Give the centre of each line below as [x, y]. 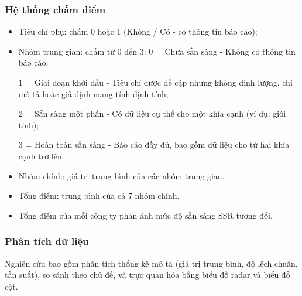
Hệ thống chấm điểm [55, 9]
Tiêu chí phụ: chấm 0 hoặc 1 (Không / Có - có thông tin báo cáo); [138, 31]
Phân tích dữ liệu [47, 241]
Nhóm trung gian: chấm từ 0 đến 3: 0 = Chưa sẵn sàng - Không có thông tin [157, 51]
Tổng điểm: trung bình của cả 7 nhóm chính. [99, 195]
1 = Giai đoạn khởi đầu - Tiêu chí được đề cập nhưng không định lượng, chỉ [155, 82]
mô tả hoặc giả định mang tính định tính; [93, 93]
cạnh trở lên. [41, 156]
